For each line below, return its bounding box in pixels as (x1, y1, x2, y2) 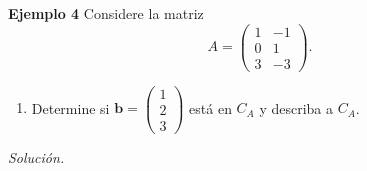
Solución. (8, 146, 65, 167)
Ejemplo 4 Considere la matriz (8, 3, 204, 23)
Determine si (31, 97, 110, 118)
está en (189, 97, 232, 118)
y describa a (259, 97, 334, 118)
